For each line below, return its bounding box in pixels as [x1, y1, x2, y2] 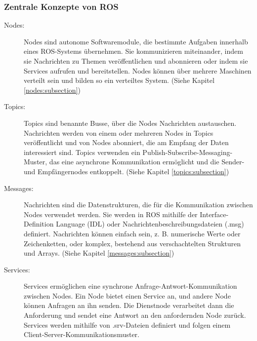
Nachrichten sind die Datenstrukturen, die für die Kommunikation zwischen [24, 199, 253, 210]
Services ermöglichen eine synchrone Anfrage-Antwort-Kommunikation [24, 281, 237, 291]
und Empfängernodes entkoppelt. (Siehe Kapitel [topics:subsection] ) [24, 166, 229, 176]
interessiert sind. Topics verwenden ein [24, 147, 140, 157]
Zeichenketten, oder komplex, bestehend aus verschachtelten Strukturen [24, 238, 241, 248]
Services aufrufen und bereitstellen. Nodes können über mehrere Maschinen [24, 65, 252, 76]
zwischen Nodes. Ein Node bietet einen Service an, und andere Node [24, 290, 231, 301]
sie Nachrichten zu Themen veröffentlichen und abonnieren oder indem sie [24, 56, 248, 66]
